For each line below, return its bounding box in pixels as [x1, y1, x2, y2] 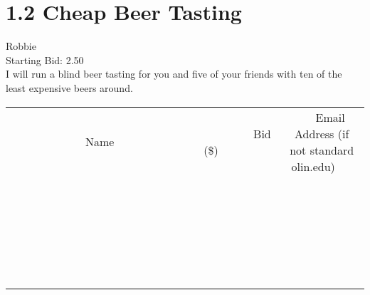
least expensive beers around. [6, 80, 133, 95]
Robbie [6, 38, 36, 53]
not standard [290, 141, 354, 158]
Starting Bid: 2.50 [6, 52, 84, 67]
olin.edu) [291, 157, 335, 175]
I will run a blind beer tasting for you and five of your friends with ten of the [6, 66, 342, 81]
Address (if [295, 125, 349, 142]
